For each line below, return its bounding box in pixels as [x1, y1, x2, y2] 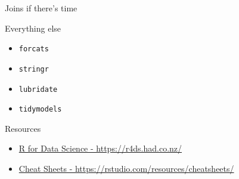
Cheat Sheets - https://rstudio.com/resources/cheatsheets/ [18, 162, 234, 174]
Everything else [5, 21, 61, 34]
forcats [18, 45, 49, 54]
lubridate [18, 85, 58, 94]
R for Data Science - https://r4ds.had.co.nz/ [18, 142, 182, 155]
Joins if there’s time [5, 2, 77, 14]
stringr [18, 64, 49, 73]
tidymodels [18, 105, 62, 114]
